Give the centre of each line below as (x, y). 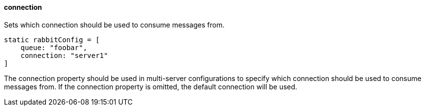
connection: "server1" (64, 55)
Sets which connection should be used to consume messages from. (114, 25)
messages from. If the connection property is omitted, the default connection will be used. (151, 86)
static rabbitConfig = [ (52, 40)
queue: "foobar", (54, 47)
